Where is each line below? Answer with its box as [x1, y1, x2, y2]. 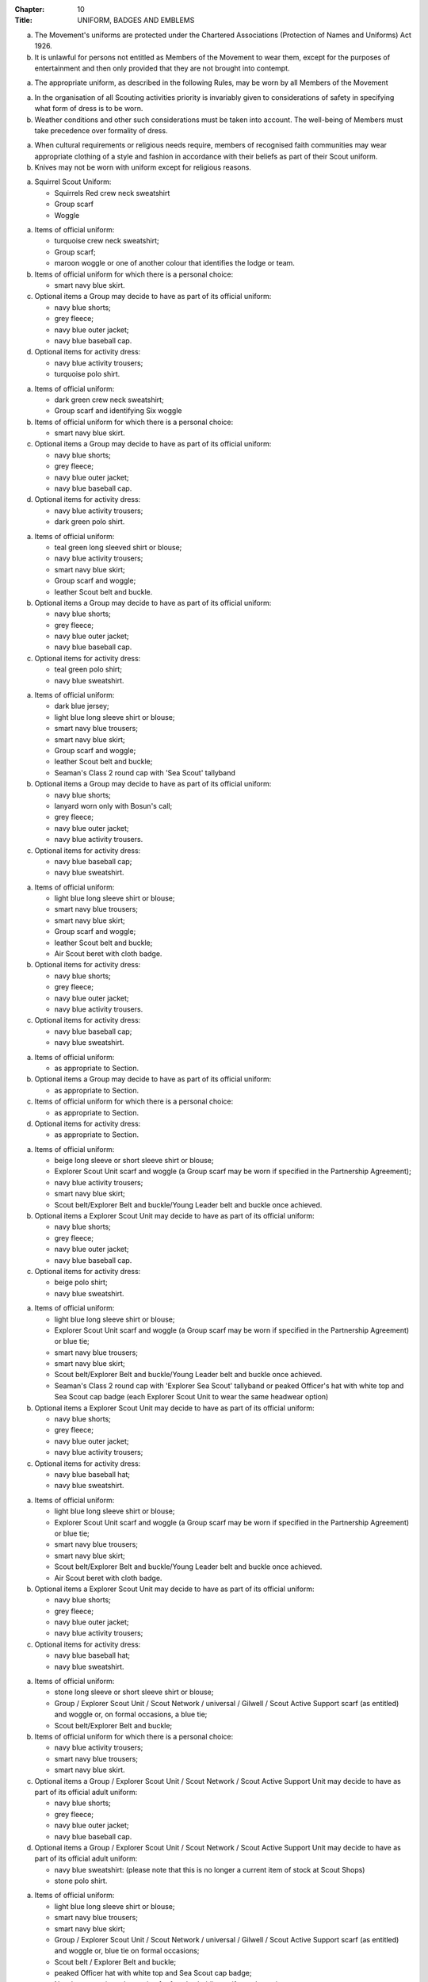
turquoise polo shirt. [54, 369, 120, 379]
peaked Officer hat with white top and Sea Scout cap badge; [54, 1969, 252, 1978]
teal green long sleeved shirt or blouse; [54, 542, 182, 552]
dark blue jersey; [54, 702, 110, 711]
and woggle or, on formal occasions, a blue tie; [54, 1709, 208, 1720]
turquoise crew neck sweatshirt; [54, 236, 159, 246]
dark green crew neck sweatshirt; [54, 395, 164, 404]
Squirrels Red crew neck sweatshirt [54, 188, 170, 197]
